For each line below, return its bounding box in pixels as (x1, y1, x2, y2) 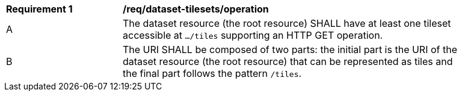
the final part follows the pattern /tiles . (123, 67, 302, 79)
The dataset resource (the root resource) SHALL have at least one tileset (123, 17, 451, 29)
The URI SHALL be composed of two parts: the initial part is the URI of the (123, 44, 457, 55)
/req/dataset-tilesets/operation (123, 3, 269, 15)
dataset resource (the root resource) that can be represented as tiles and (123, 55, 453, 67)
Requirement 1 (6, 3, 73, 15)
